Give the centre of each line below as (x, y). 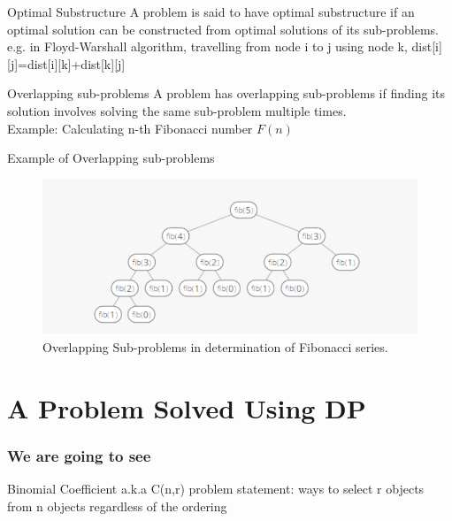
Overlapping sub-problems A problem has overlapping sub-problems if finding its (226, 93)
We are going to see (79, 455)
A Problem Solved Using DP (187, 407)
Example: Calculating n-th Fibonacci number (130, 128)
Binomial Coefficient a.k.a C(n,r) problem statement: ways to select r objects (216, 489)
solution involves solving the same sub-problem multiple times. (177, 110)
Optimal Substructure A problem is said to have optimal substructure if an (211, 11)
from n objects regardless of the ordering (117, 506)
